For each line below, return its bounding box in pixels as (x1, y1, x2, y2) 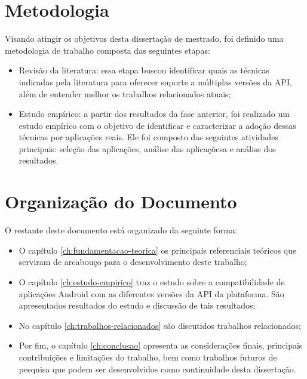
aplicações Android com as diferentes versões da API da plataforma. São (19, 287, 284, 300)
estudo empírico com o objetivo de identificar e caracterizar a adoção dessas (19, 119, 296, 131)
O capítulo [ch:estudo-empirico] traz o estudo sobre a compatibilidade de (19, 275, 285, 288)
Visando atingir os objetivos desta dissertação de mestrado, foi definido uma (5, 32, 284, 45)
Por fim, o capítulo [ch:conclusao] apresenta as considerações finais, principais (19, 339, 303, 352)
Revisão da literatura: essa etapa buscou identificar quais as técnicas (19, 64, 269, 76)
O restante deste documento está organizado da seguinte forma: (5, 224, 237, 236)
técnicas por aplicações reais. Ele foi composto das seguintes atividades (19, 131, 278, 143)
